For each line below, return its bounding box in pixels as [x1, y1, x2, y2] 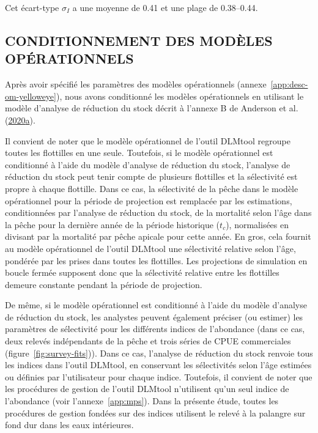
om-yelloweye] [5, 89, 56, 102]
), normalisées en [226, 218, 289, 231]
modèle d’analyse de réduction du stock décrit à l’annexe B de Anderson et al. [5, 102, 298, 114]
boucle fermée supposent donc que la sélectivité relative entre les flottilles [5, 266, 279, 279]
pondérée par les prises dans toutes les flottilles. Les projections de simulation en [5, 254, 308, 267]
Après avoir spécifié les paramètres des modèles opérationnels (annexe [5, 78, 267, 91]
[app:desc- [270, 78, 308, 91]
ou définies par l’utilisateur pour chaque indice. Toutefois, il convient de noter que [5, 370, 312, 383]
